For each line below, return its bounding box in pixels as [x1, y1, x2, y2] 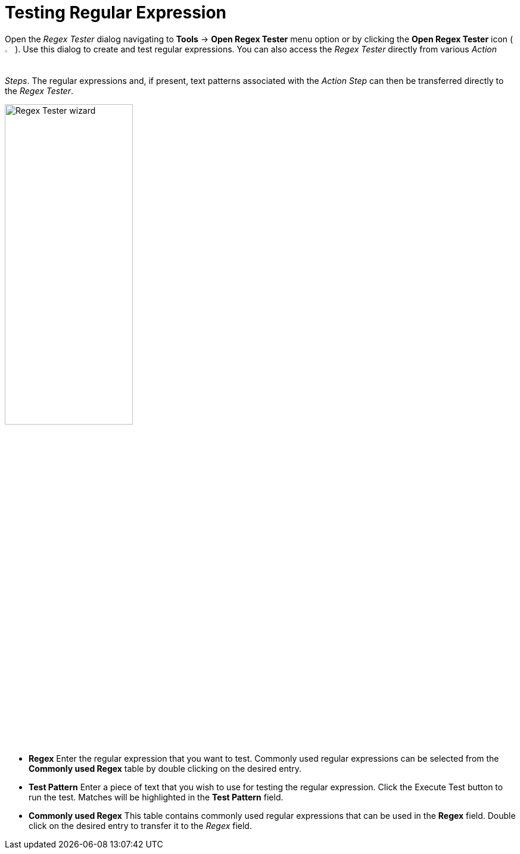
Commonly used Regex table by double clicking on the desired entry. [29, 763, 302, 774]
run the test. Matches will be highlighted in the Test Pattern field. [29, 791, 284, 802]
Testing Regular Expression [5, 2, 227, 23]
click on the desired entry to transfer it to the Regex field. [29, 820, 252, 831]
